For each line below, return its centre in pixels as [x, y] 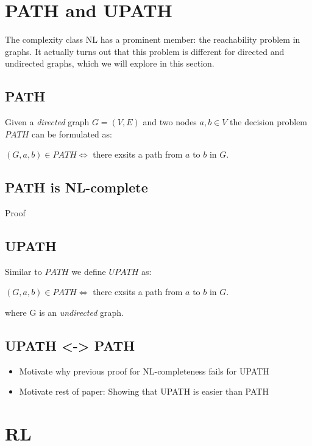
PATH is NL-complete [76, 187]
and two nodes [170, 122]
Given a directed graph [47, 122]
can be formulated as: [72, 133]
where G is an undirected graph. [65, 313]
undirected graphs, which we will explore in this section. [110, 63]
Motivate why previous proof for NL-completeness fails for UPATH [144, 371]
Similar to [23, 271]
